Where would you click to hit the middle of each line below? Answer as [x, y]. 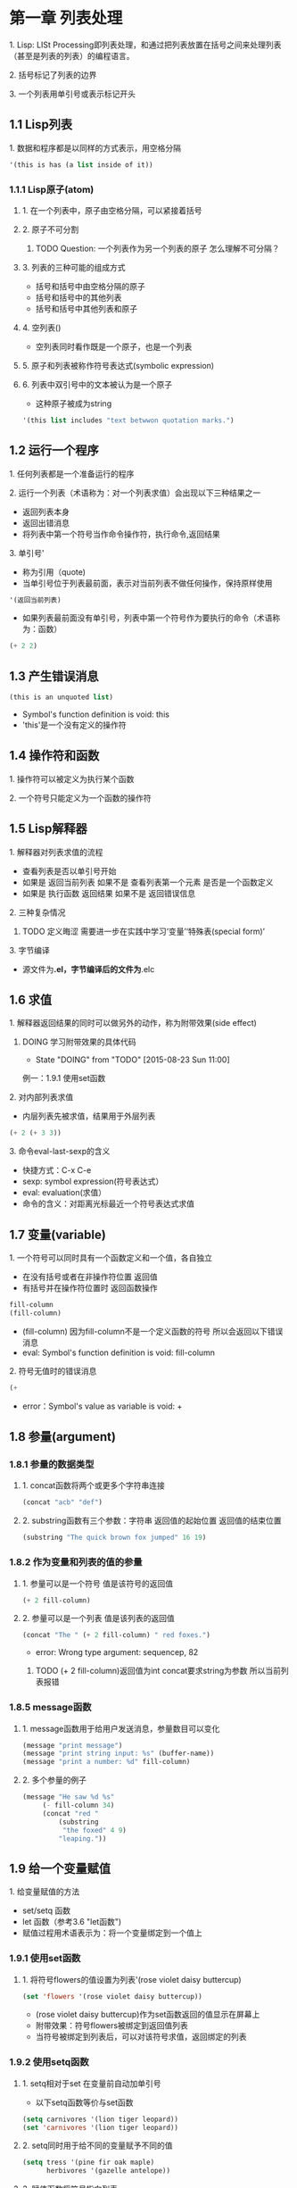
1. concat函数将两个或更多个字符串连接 [93, 1485]
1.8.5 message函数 [50, 1708]
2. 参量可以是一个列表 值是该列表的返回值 [99, 1618]
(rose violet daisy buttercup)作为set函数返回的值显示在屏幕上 [148, 2015]
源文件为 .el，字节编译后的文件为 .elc [88, 969]
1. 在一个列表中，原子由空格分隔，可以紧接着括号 [112, 210]
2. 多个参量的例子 [54, 1780]
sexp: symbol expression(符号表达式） [93, 1181]
